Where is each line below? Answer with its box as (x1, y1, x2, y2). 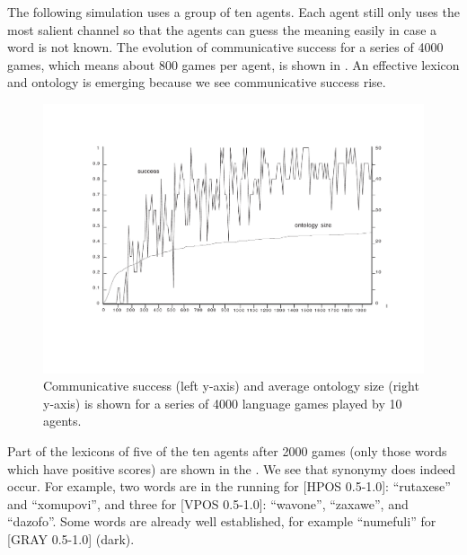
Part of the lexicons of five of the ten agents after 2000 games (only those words (7, 442, 447, 460)
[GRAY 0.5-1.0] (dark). (7, 529, 135, 548)
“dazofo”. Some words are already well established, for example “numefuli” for (7, 512, 436, 531)
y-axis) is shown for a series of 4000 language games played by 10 (43, 393, 402, 412)
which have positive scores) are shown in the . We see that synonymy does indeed (7, 459, 456, 478)
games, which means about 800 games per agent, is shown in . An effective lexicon (7, 55, 460, 74)
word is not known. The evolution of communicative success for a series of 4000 (7, 38, 444, 57)
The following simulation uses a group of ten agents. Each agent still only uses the (7, 3, 460, 21)
